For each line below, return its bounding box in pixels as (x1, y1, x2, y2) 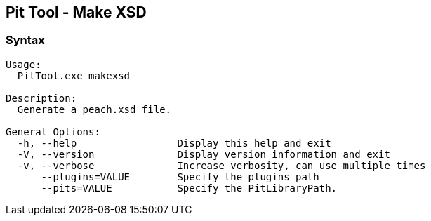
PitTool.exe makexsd (17, 69, 131, 81)
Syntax (6, 33, 45, 48)
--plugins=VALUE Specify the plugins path (41, 170, 319, 182)
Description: (6, 92, 77, 104)
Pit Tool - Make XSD (6, 4, 147, 21)
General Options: (6, 126, 100, 138)
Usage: (6, 58, 41, 70)
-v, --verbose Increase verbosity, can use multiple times (17, 159, 426, 171)
